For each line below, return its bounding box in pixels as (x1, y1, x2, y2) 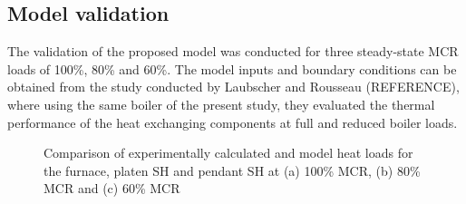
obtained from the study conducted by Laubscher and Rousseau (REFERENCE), (7, 77, 460, 96)
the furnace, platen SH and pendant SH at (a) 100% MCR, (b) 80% (44, 160, 421, 180)
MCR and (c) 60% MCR (44, 179, 180, 198)
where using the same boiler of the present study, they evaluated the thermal (7, 94, 435, 113)
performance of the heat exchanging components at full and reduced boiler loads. (7, 112, 458, 131)
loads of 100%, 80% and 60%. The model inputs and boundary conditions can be (7, 59, 457, 78)
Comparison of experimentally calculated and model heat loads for (44, 143, 413, 162)
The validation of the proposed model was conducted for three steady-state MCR (7, 42, 459, 61)
